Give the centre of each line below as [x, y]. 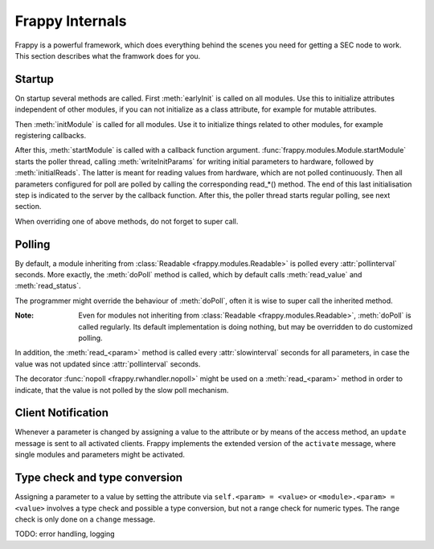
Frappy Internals [71, 21]
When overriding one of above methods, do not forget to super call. [127, 221]
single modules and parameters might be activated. [100, 455]
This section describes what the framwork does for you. [108, 55]
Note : [25, 315]
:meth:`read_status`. [48, 286]
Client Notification [61, 413]
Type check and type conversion [99, 478]
